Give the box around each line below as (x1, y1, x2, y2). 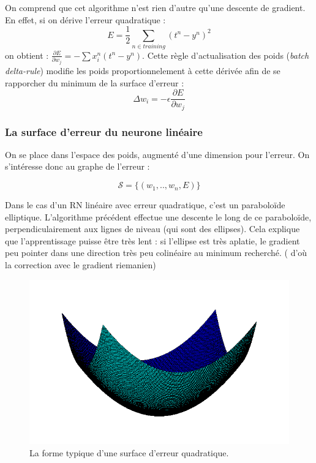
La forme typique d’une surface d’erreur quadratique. (29, 446, 229, 459)
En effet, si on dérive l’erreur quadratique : (5, 13, 166, 26)
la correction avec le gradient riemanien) (5, 258, 156, 271)
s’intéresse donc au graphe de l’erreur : (5, 160, 150, 173)
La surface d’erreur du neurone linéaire (5, 124, 203, 139)
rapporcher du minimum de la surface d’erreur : (5, 76, 184, 89)
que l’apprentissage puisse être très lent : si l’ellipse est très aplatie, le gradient (5, 234, 300, 247)
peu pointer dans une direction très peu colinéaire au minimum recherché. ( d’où (5, 246, 307, 259)
